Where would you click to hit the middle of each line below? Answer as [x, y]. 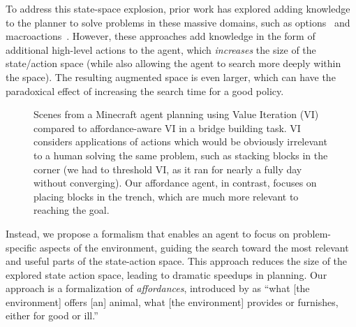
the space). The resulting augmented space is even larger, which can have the [171, 77]
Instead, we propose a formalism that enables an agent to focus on [148, 233]
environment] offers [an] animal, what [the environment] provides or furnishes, [172, 301]
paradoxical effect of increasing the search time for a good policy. [145, 90]
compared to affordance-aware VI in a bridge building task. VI [167, 128]
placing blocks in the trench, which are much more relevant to [166, 196]
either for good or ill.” [52, 315]
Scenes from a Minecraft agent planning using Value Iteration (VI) [176, 114]
